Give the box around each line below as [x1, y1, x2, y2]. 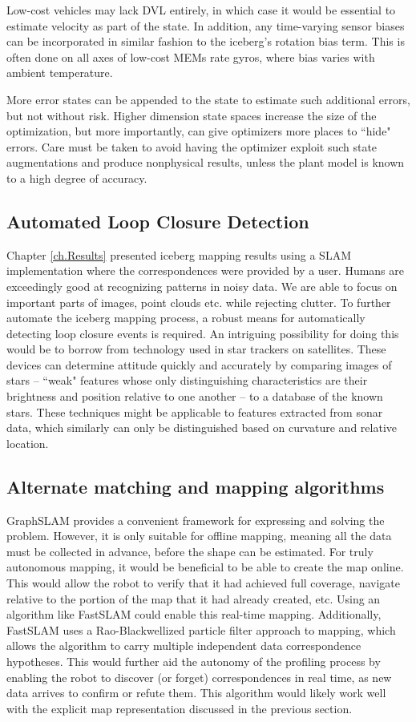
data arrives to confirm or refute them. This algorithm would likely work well [6, 684, 386, 701]
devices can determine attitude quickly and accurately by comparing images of [6, 356, 392, 373]
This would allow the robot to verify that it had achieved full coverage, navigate [6, 575, 400, 591]
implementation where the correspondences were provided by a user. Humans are [6, 262, 404, 279]
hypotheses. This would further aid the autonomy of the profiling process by [6, 653, 381, 669]
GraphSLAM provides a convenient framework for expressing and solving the [6, 511, 385, 528]
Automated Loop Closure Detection [6, 208, 309, 233]
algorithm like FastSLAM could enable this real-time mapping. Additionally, [6, 606, 382, 623]
